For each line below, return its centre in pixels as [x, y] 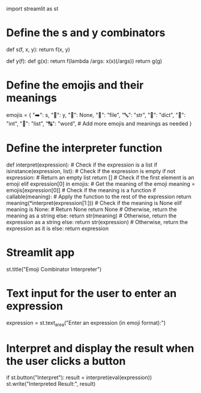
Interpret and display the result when [100, 348]
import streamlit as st [32, 9]
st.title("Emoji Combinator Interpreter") [54, 269]
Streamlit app [40, 253]
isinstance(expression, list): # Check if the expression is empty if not [91, 171]
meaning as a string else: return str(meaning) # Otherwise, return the [91, 216]
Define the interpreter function [84, 148]
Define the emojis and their [75, 85]
